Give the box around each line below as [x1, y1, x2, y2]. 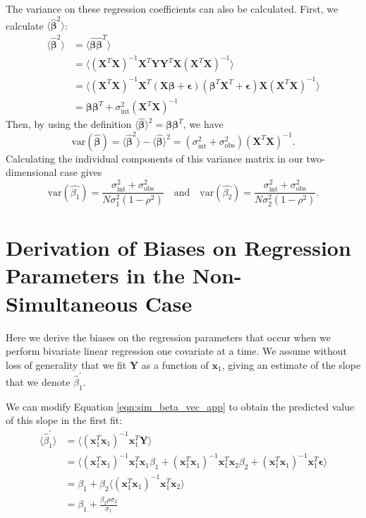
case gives [60, 165, 102, 179]
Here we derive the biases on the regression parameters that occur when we [6, 329, 331, 344]
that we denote [6, 375, 71, 389]
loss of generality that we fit [6, 357, 127, 372]
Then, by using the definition [6, 117, 132, 131]
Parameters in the [6, 261, 185, 290]
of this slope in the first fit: [6, 413, 123, 428]
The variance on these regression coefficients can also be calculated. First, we [6, 1, 338, 16]
